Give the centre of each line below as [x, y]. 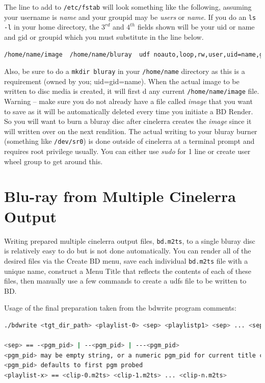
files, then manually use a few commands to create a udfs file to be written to [125, 281]
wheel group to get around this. [54, 161]
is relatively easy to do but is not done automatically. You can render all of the [128, 251]
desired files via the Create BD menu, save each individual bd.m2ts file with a [126, 260]
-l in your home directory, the [52, 27]
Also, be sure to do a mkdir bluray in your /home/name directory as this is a [125, 71]
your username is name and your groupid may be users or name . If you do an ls [130, 17]
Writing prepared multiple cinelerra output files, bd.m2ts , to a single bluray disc [130, 240]
